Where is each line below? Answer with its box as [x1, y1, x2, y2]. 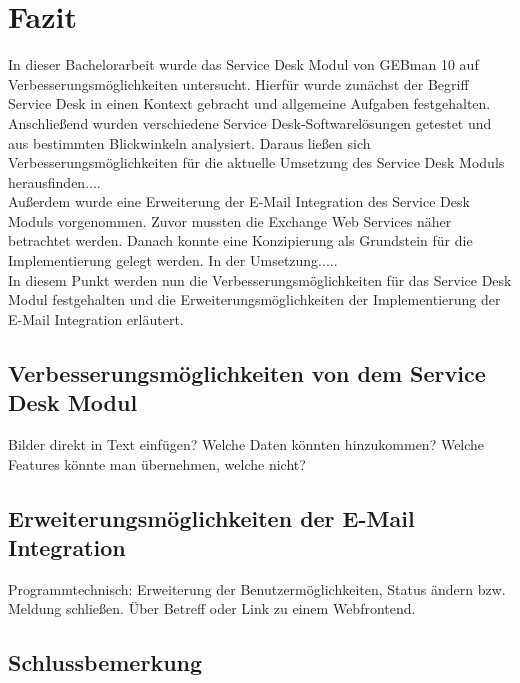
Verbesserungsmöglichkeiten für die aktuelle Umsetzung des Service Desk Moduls [8, 152, 505, 173]
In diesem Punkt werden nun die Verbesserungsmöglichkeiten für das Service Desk [8, 269, 512, 290]
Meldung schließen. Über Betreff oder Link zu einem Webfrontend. [8, 598, 416, 619]
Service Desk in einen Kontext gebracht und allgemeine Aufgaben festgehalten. [8, 93, 491, 114]
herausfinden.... [8, 171, 101, 192]
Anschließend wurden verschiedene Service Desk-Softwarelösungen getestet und [8, 112, 492, 133]
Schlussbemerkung [8, 647, 203, 678]
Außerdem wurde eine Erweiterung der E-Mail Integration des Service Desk [8, 191, 470, 212]
